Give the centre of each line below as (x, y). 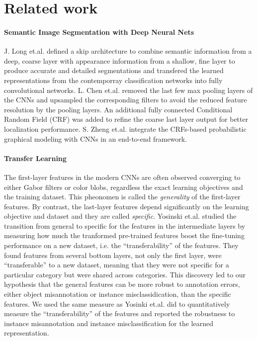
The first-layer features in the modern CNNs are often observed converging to (122, 177)
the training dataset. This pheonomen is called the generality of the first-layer (122, 197)
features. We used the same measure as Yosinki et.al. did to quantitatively (117, 303)
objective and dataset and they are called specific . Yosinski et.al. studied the (120, 216)
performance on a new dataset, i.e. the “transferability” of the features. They (121, 245)
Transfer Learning (35, 158)
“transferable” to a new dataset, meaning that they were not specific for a (117, 265)
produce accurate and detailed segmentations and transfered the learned (114, 70)
